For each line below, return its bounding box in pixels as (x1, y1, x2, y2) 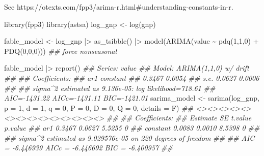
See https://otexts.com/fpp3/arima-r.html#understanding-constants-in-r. (4, 2, 233, 12)
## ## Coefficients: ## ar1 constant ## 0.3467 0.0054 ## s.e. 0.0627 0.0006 (4, 72, 259, 83)
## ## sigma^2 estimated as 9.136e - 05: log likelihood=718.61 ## (4, 82, 216, 93)
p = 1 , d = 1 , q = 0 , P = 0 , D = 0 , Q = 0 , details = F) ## (4, 102, 193, 113)
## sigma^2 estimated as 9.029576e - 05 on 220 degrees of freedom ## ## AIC (4, 132, 255, 143)
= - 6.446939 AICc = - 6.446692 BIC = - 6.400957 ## (4, 142, 173, 153)
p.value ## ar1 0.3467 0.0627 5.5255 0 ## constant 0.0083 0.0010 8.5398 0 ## (4, 122, 260, 133)
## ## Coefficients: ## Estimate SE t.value (106, 112, 252, 123)
